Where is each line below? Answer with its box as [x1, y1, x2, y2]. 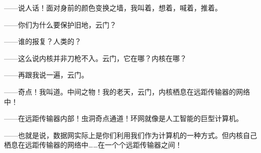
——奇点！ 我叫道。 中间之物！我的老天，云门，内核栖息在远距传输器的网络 [4, 86, 250, 96]
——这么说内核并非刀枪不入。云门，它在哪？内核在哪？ [4, 52, 187, 63]
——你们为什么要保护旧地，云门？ [4, 19, 116, 29]
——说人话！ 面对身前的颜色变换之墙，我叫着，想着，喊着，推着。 [4, 2, 222, 12]
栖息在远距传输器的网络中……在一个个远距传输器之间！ [4, 139, 182, 150]
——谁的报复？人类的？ [4, 36, 81, 46]
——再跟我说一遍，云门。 [4, 69, 88, 80]
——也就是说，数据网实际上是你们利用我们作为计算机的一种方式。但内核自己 [4, 129, 257, 140]
